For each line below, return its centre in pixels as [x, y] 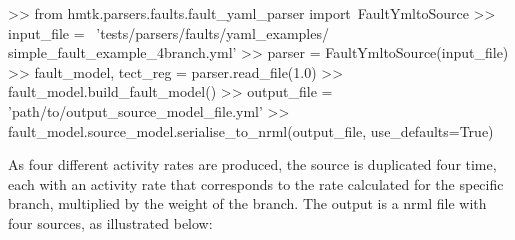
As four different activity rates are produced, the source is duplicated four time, [252, 164]
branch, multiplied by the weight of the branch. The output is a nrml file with [247, 203]
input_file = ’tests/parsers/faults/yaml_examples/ [168, 32]
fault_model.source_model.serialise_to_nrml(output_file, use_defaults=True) [251, 130]
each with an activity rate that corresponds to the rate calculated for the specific [256, 183]
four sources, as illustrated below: [110, 222]
